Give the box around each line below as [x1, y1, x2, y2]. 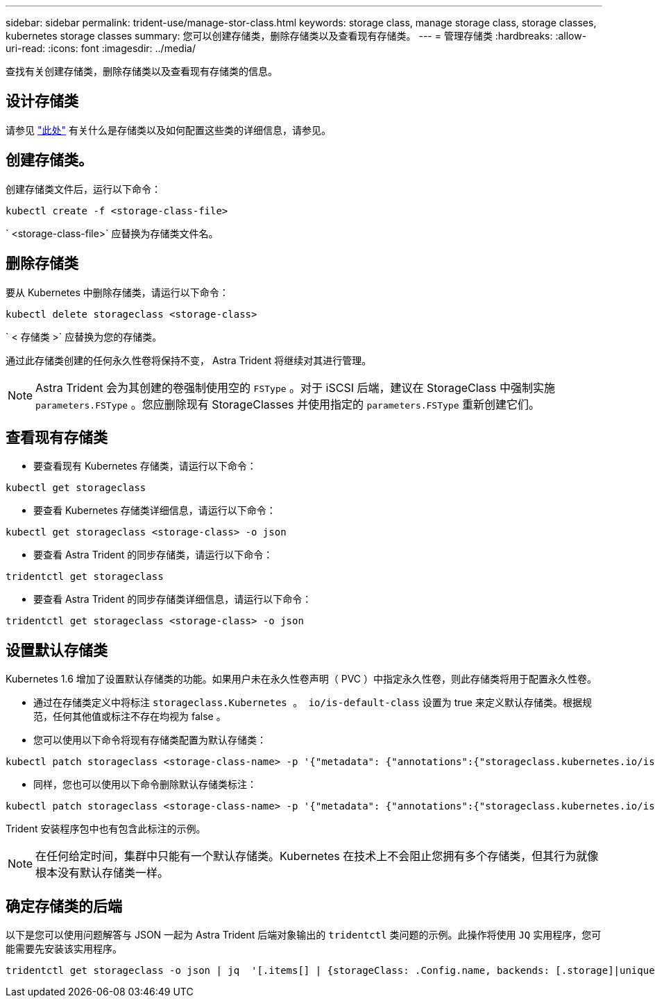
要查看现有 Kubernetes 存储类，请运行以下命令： [33, 460, 257, 472]
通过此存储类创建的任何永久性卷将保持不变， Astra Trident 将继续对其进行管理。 [6, 354, 372, 366]
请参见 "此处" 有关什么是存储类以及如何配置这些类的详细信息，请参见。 [6, 123, 331, 136]
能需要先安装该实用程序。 [6, 943, 122, 955]
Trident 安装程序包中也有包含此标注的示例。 [6, 823, 206, 835]
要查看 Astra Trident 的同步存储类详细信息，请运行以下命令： [33, 593, 312, 606]
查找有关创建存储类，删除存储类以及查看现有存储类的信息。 [6, 65, 278, 77]
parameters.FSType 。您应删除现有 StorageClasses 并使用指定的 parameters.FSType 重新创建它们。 [35, 397, 541, 411]
